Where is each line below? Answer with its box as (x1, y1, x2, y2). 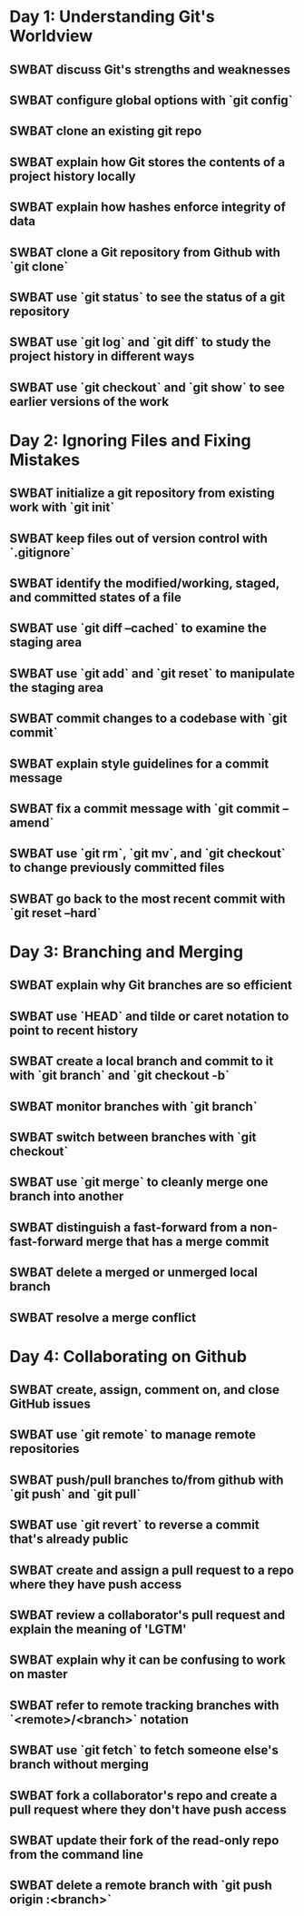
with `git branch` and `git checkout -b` (9, 1068, 230, 1083)
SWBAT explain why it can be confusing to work (9, 1653, 286, 1668)
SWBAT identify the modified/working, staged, (9, 576, 279, 591)
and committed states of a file (9, 590, 181, 606)
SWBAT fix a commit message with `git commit (9, 801, 280, 816)
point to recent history (9, 1022, 139, 1038)
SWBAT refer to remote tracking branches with (9, 1697, 279, 1713)
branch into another (9, 1189, 124, 1204)
